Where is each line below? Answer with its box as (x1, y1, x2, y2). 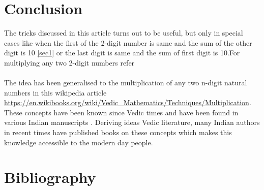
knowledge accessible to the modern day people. (4, 137, 153, 147)
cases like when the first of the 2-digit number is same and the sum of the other (4, 37, 252, 48)
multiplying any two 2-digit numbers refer (4, 57, 135, 68)
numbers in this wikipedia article (4, 87, 107, 98)
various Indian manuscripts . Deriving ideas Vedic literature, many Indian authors (4, 117, 260, 128)
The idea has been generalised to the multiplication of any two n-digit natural (4, 77, 247, 88)
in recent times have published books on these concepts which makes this (4, 127, 232, 138)
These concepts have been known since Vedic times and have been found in (4, 107, 239, 117)
